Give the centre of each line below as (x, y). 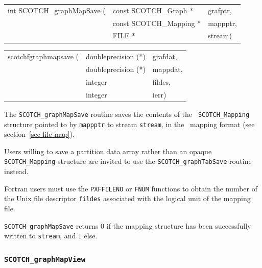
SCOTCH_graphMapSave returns (51, 225)
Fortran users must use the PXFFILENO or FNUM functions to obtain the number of (131, 188)
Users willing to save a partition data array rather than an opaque (108, 151)
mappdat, (168, 69)
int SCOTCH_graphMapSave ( (57, 10)
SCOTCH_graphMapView (45, 259)
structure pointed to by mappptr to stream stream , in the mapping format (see (129, 124)
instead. (16, 171)
